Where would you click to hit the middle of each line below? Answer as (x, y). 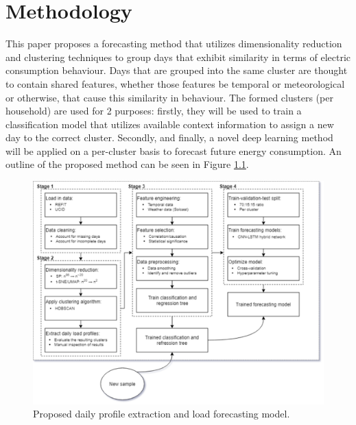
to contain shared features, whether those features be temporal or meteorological (175, 83)
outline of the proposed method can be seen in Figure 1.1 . (127, 164)
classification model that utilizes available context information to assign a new (170, 124)
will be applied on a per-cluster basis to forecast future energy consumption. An (174, 150)
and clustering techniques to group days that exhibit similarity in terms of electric (178, 57)
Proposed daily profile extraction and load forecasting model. (162, 414)
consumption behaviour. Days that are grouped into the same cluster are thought (177, 70)
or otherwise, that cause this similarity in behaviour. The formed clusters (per (169, 97)
